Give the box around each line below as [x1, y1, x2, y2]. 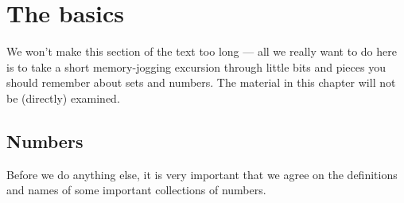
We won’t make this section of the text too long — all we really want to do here [6, 43, 397, 60]
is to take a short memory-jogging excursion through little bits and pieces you [6, 58, 386, 75]
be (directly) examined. [6, 89, 120, 106]
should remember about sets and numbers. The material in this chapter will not [6, 74, 396, 91]
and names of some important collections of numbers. [6, 182, 266, 198]
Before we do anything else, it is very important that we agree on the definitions [6, 166, 398, 182]
